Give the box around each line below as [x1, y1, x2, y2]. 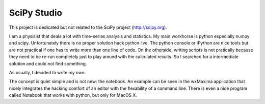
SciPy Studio [9, 7, 62, 18]
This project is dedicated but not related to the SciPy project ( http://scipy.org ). [9, 24, 167, 30]
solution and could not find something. [9, 61, 87, 66]
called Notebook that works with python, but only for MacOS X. [9, 92, 137, 98]
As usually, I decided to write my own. [9, 69, 86, 75]
